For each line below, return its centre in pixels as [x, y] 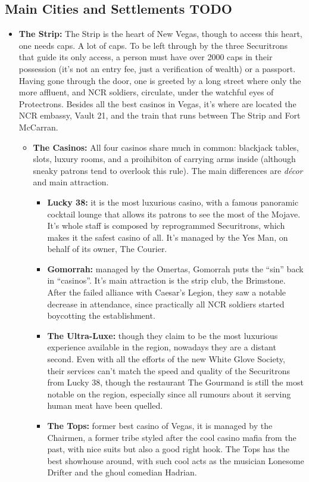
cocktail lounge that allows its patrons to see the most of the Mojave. [174, 214]
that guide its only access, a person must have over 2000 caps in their [146, 57]
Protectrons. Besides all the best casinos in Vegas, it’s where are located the [157, 103]
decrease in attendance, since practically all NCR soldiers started [166, 304]
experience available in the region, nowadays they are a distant [162, 347]
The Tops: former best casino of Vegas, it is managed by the [160, 426]
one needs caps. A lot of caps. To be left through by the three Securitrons [153, 45]
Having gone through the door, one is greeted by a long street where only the [160, 80]
